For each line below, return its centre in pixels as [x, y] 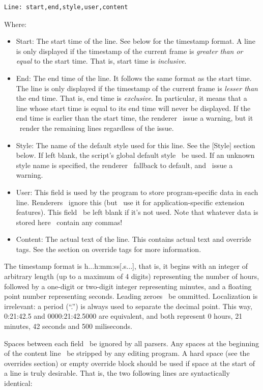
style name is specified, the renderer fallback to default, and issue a [124, 165]
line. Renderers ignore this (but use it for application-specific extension [130, 202]
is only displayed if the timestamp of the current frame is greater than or [129, 51]
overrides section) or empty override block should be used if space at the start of [129, 363]
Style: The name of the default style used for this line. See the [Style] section [136, 145]
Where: [15, 24]
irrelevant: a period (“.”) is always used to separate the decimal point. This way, [128, 306]
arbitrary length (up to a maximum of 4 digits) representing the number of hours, [132, 276]
